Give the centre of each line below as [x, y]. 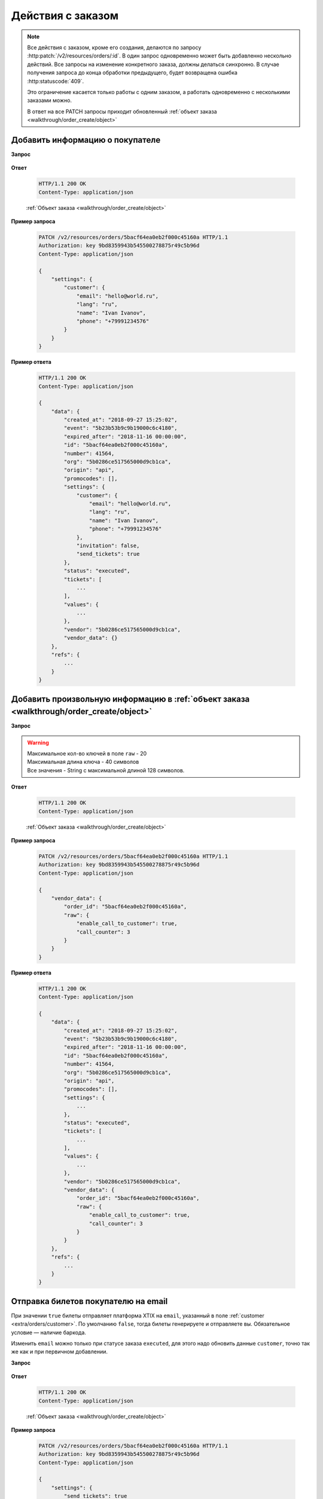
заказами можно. [49, 100]
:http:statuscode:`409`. [56, 81]
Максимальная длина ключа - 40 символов [83, 762]
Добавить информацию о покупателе [86, 140]
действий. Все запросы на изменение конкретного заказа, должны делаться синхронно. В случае [153, 64]
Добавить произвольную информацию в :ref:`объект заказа [130, 699]
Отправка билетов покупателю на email [89, 1301]
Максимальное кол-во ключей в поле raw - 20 [87, 754]
